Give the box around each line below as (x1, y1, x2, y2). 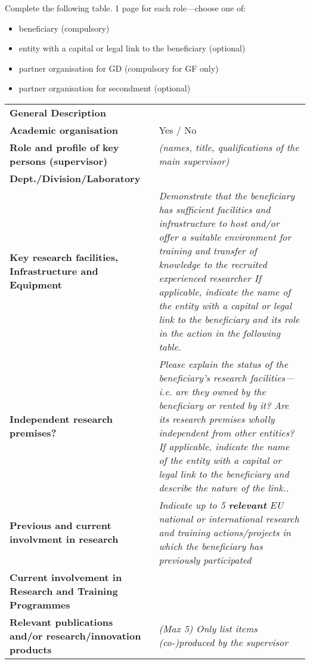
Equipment (10, 278, 62, 292)
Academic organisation (10, 122, 119, 137)
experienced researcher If (159, 270, 261, 285)
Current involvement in (10, 570, 122, 584)
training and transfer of (159, 243, 257, 257)
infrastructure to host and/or (159, 216, 280, 230)
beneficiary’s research (159, 370, 247, 385)
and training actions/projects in (159, 525, 292, 539)
